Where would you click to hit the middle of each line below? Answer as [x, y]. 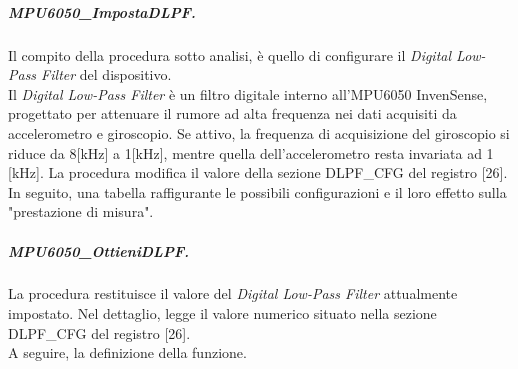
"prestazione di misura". [81, 211]
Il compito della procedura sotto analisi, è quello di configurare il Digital [230, 54]
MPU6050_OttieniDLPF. [99, 250]
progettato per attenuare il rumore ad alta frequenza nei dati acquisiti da [232, 113]
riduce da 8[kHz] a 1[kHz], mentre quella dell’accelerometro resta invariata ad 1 [251, 152]
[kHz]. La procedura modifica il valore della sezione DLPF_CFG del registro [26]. [258, 172]
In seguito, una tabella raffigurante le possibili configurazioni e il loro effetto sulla [257, 191]
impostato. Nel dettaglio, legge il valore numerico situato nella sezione [222, 313]
